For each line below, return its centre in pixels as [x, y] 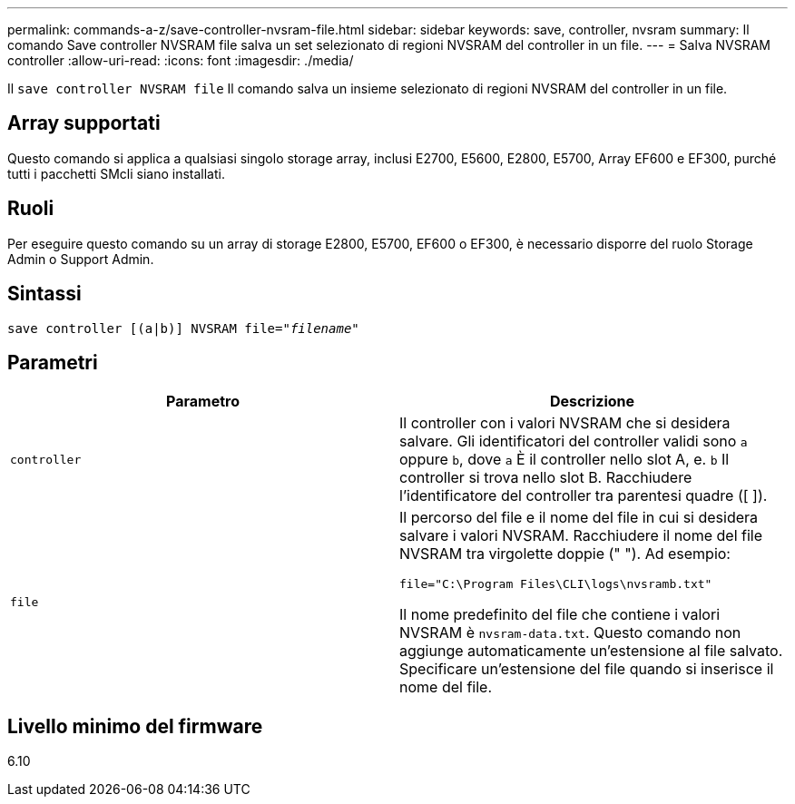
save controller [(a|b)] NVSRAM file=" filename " [183, 328]
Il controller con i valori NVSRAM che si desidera [565, 423]
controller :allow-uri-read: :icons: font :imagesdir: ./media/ [181, 60]
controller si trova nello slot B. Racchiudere [546, 478]
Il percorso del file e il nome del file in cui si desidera [579, 518]
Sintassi [44, 294]
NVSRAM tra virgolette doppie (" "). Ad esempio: [565, 554]
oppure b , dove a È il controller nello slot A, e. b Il [564, 460]
